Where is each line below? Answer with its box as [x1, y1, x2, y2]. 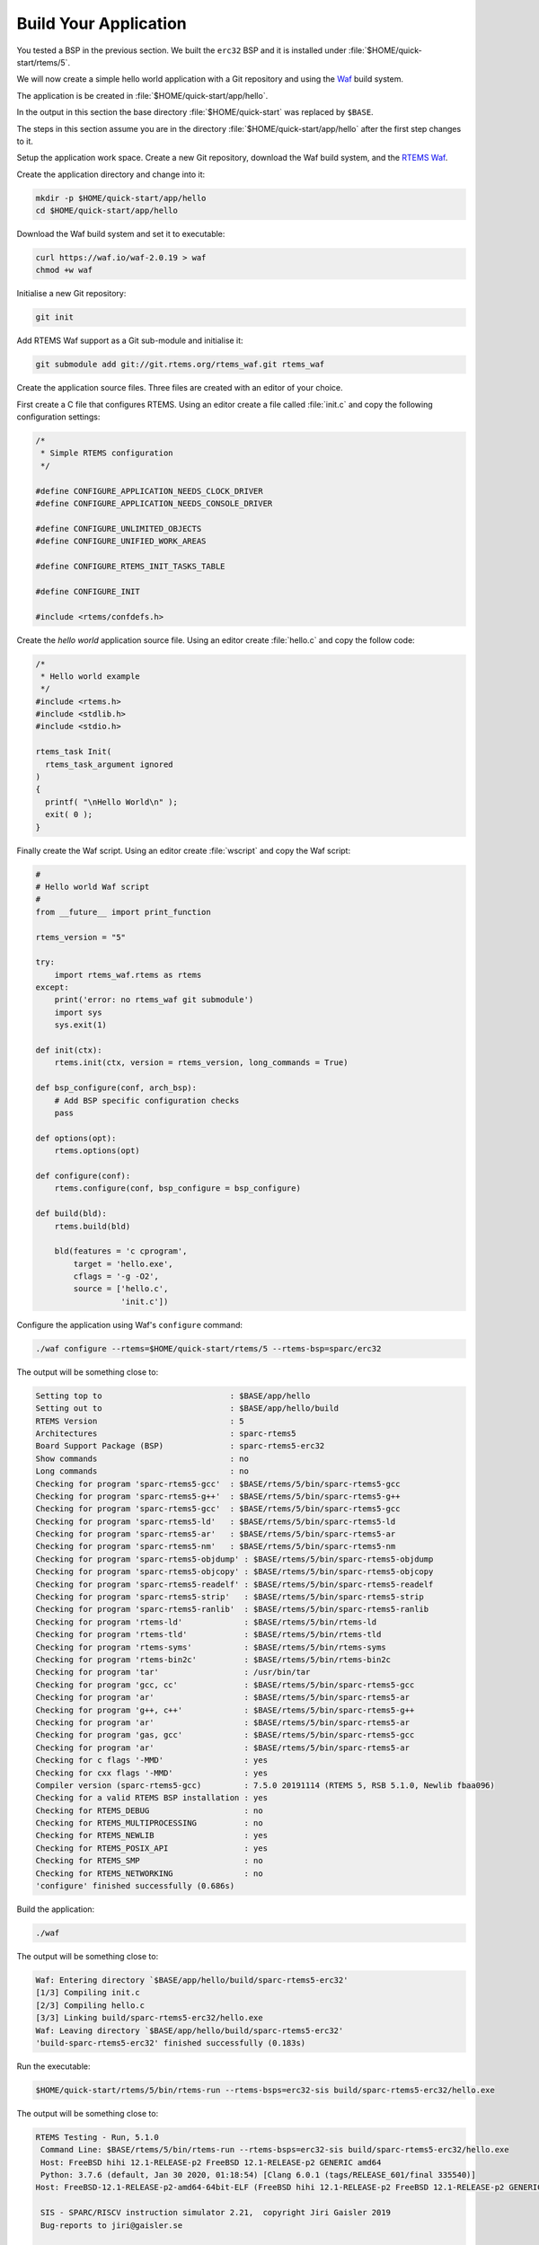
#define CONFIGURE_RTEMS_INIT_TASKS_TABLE [35, 561, 225, 571]
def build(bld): [35, 1209, 108, 1219]
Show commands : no [35, 1453, 249, 1464]
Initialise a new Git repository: [16, 288, 127, 299]
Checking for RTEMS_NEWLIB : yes [35, 1830, 269, 1841]
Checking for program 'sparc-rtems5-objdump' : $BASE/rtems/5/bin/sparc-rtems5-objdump [35, 1554, 434, 1564]
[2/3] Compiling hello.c [35, 2000, 146, 2011]
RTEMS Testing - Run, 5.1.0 [35, 2132, 159, 2142]
